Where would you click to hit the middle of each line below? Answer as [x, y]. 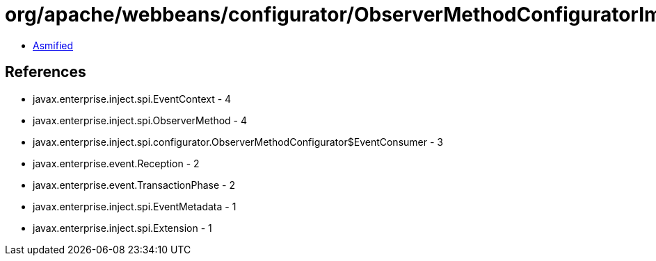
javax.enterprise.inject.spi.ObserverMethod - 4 [140, 120]
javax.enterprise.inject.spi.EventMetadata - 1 [135, 206]
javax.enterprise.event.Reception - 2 [116, 163]
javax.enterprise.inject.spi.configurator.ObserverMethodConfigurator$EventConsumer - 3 [238, 142]
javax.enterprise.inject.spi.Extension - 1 [122, 228]
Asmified [53, 45]
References [46, 72]
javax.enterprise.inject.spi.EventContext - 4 [132, 99]
